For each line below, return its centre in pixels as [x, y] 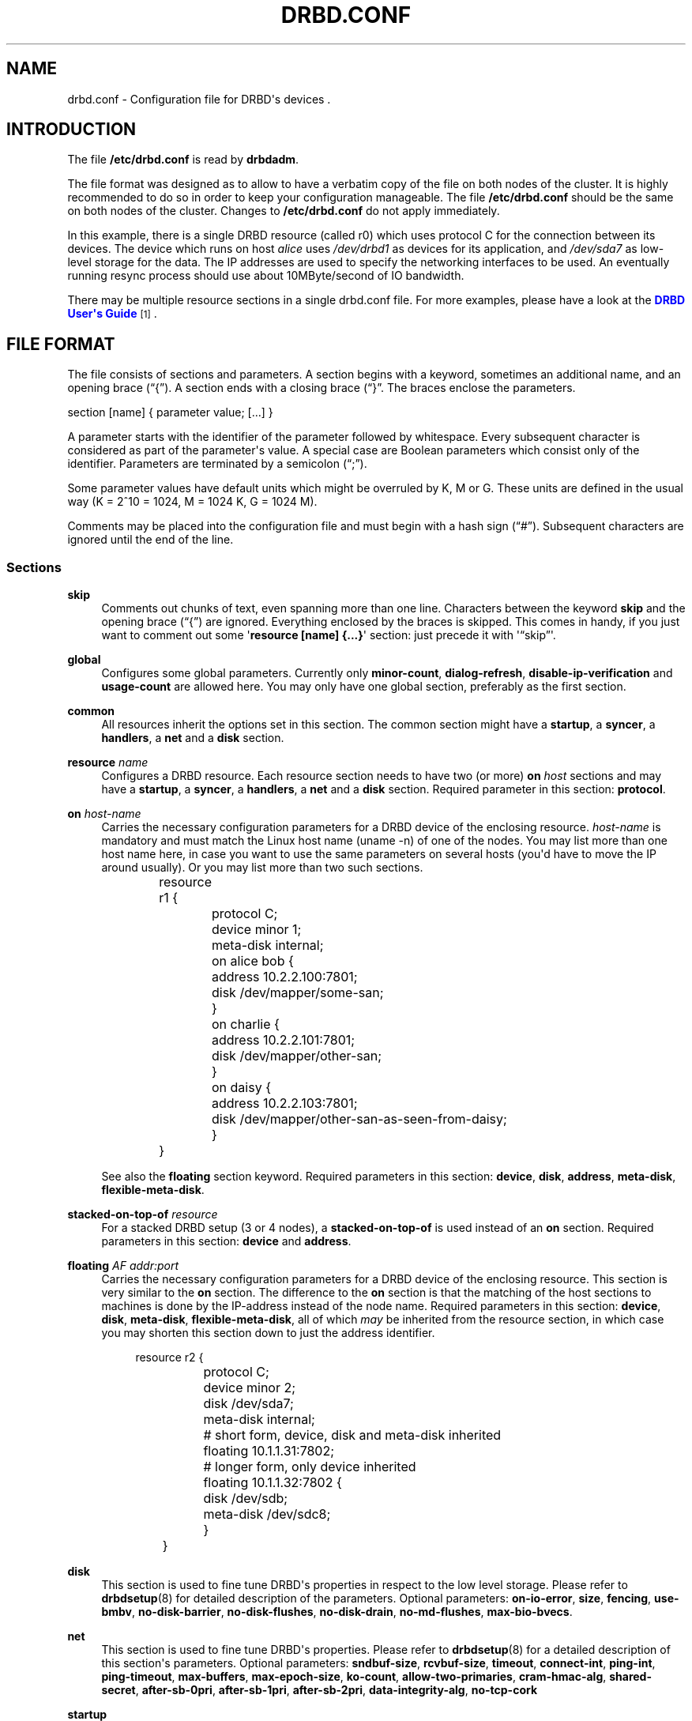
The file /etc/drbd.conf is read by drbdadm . [183, 160]
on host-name [104, 814]
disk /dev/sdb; [246, 1499]
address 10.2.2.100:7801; [285, 977]
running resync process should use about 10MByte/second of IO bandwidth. [266, 276]
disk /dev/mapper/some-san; [298, 993]
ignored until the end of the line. [150, 540]
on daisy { [241, 1088]
